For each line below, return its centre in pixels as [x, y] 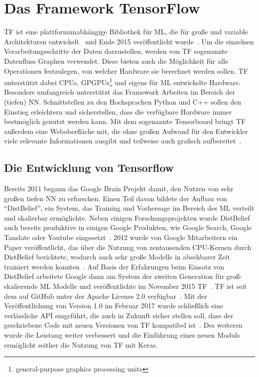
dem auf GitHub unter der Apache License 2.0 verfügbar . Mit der [106, 296]
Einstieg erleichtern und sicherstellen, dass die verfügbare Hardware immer [118, 111]
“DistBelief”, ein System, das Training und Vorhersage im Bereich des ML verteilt [129, 208]
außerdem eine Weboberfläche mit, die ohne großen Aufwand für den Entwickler [126, 131]
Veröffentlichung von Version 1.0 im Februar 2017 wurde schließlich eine [114, 306]
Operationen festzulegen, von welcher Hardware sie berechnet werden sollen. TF [126, 70]
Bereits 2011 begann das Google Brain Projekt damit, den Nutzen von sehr [119, 188]
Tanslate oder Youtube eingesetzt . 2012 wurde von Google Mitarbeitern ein [121, 237]
